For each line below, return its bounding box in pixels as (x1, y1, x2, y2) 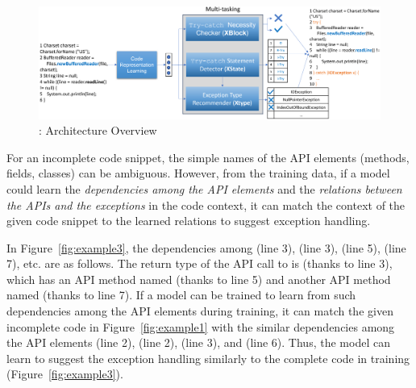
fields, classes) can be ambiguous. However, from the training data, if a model (6, 165, 390, 181)
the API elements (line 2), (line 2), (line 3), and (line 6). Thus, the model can (6, 334, 390, 351)
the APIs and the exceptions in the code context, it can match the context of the (6, 196, 406, 213)
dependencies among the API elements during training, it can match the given (6, 302, 393, 319)
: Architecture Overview (39, 122, 157, 139)
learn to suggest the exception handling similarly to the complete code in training (6, 349, 410, 366)
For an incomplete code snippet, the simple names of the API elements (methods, (6, 148, 410, 165)
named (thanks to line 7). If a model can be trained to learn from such (6, 286, 356, 303)
